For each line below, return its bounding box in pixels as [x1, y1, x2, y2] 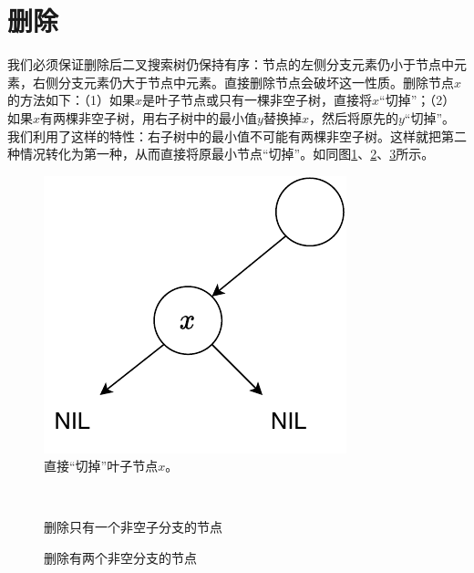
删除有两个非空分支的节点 [44, 548, 197, 568]
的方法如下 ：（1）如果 [7, 90, 135, 109]
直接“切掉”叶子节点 [44, 456, 159, 475]
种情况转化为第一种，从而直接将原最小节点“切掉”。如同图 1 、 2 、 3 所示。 [7, 144, 435, 163]
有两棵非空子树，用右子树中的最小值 [40, 108, 258, 127]
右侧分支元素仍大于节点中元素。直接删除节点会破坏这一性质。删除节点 [32, 72, 454, 91]
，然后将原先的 [308, 108, 398, 127]
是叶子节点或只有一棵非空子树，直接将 [142, 90, 373, 109]
